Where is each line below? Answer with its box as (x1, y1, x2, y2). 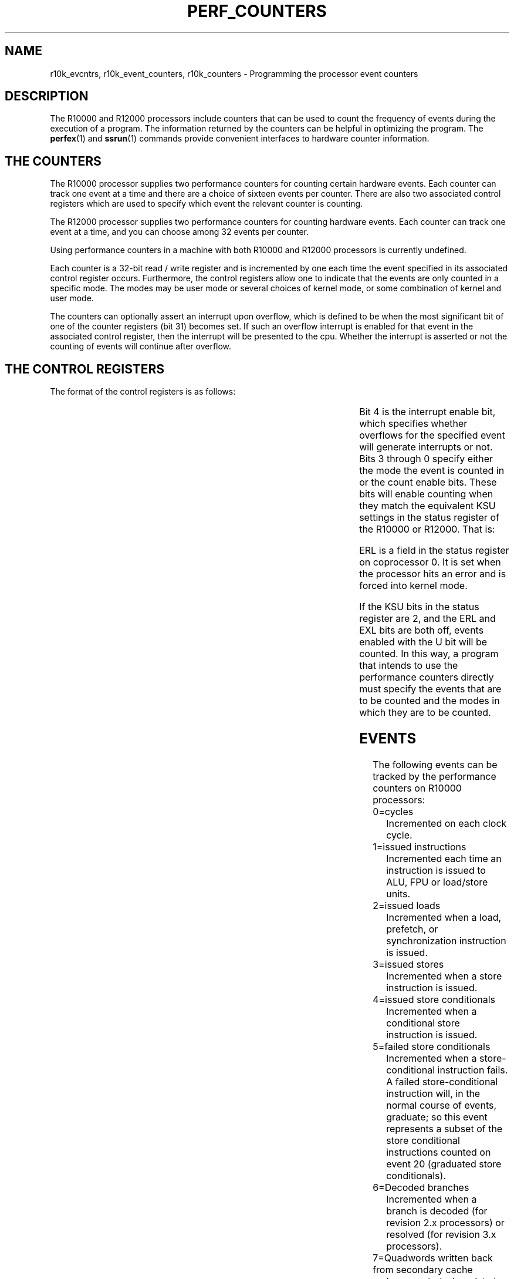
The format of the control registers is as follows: (50, 386, 236, 397)
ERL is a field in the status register (359, 544, 509, 557)
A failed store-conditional (386, 1075, 498, 1088)
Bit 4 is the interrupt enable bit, (359, 406, 496, 418)
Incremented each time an (386, 852, 502, 864)
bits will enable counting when (359, 488, 493, 500)
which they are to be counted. (359, 706, 491, 719)
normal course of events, (386, 1099, 497, 1111)
